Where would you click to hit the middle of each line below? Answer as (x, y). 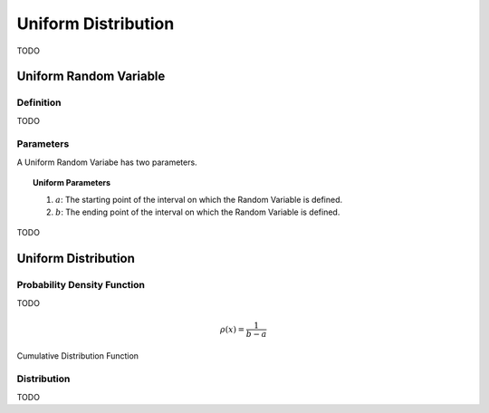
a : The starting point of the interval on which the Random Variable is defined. (199, 199)
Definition (39, 102)
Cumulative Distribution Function (78, 355)
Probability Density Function (81, 285)
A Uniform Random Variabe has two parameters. (107, 162)
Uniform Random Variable (91, 77)
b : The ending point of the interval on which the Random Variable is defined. (198, 212)
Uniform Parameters (72, 183)
